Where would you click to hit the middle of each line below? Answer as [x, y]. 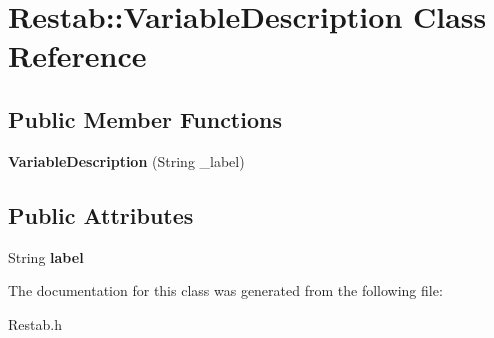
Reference [77, 55]
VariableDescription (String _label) [126, 160]
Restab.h [35, 323]
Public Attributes [101, 214]
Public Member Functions [145, 118]
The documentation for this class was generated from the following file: [225, 290]
